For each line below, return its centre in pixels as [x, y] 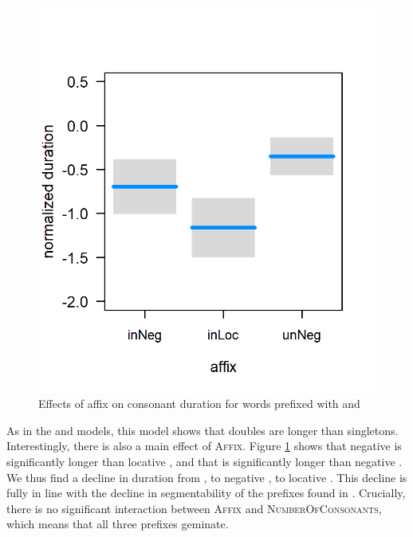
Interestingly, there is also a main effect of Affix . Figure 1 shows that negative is [204, 446]
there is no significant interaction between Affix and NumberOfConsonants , [194, 508]
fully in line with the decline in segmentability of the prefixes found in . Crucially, [206, 493]
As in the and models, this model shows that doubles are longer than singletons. [203, 430]
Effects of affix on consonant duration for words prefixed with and [199, 404]
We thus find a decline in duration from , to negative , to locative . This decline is [207, 477]
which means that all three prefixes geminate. [118, 524]
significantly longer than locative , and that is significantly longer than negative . [205, 461]
